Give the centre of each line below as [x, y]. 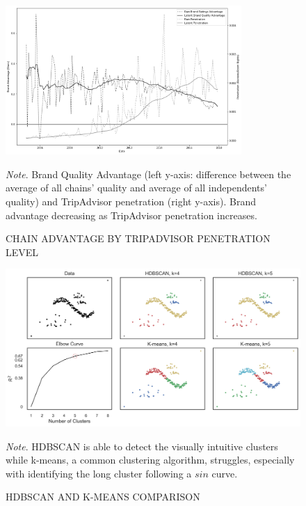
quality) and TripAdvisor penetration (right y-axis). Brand [131, 201]
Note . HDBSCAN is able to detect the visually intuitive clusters [142, 446]
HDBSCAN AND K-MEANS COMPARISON [103, 497]
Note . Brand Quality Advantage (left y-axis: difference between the [148, 174]
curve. [225, 473]
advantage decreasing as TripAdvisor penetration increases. [131, 215]
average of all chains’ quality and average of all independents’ [136, 188]
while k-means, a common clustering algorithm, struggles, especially [150, 460]
